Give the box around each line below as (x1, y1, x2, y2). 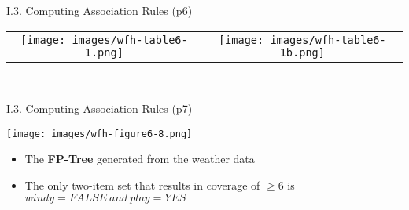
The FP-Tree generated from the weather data (24, 150, 255, 167)
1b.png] (279, 45, 325, 59)
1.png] (84, 45, 123, 59)
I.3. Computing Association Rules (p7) (6, 100, 193, 117)
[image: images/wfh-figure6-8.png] (6, 128, 193, 139)
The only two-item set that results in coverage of (24, 177, 260, 194)
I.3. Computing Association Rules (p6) (6, 2, 193, 18)
